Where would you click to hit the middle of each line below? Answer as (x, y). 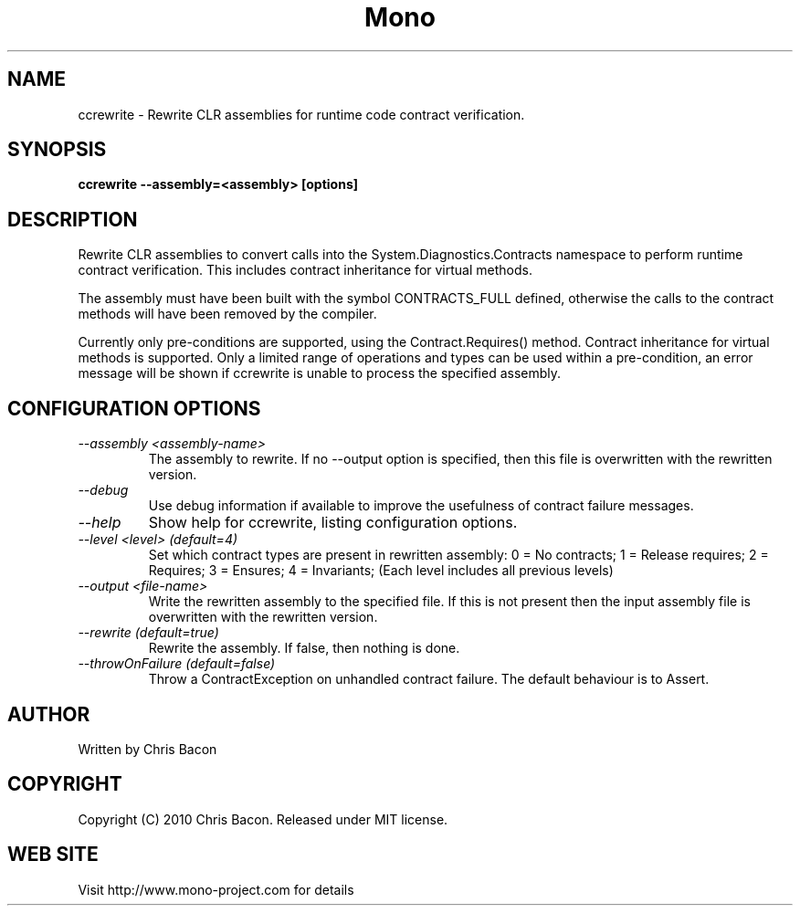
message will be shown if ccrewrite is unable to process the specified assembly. (320, 373)
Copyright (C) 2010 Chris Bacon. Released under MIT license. (263, 819)
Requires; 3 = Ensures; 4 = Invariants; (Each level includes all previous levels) (381, 571)
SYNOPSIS (57, 150)
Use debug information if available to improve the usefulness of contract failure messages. (421, 506)
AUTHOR (49, 714)
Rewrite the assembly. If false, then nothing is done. (304, 648)
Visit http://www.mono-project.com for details (216, 889)
